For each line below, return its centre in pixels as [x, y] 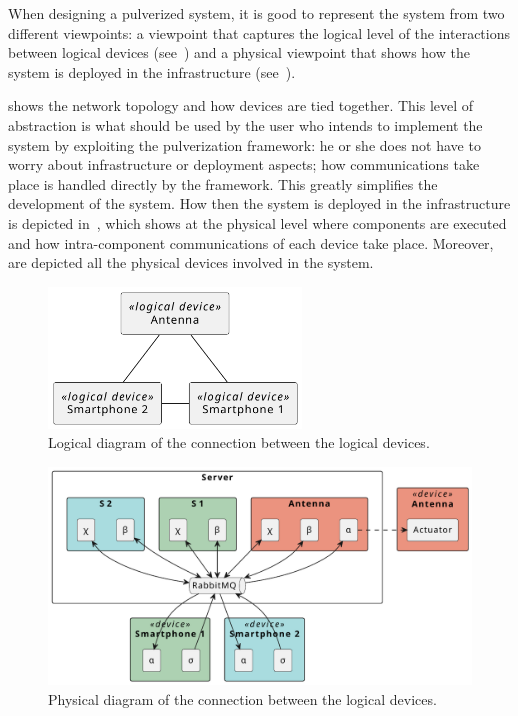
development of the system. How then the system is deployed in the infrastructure [259, 203]
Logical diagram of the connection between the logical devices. [239, 442]
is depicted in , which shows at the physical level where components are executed [257, 222]
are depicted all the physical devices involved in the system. [191, 262]
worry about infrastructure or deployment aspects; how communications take [244, 164]
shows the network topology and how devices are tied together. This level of [241, 105]
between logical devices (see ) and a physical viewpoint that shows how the [239, 52]
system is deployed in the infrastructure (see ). [152, 71]
